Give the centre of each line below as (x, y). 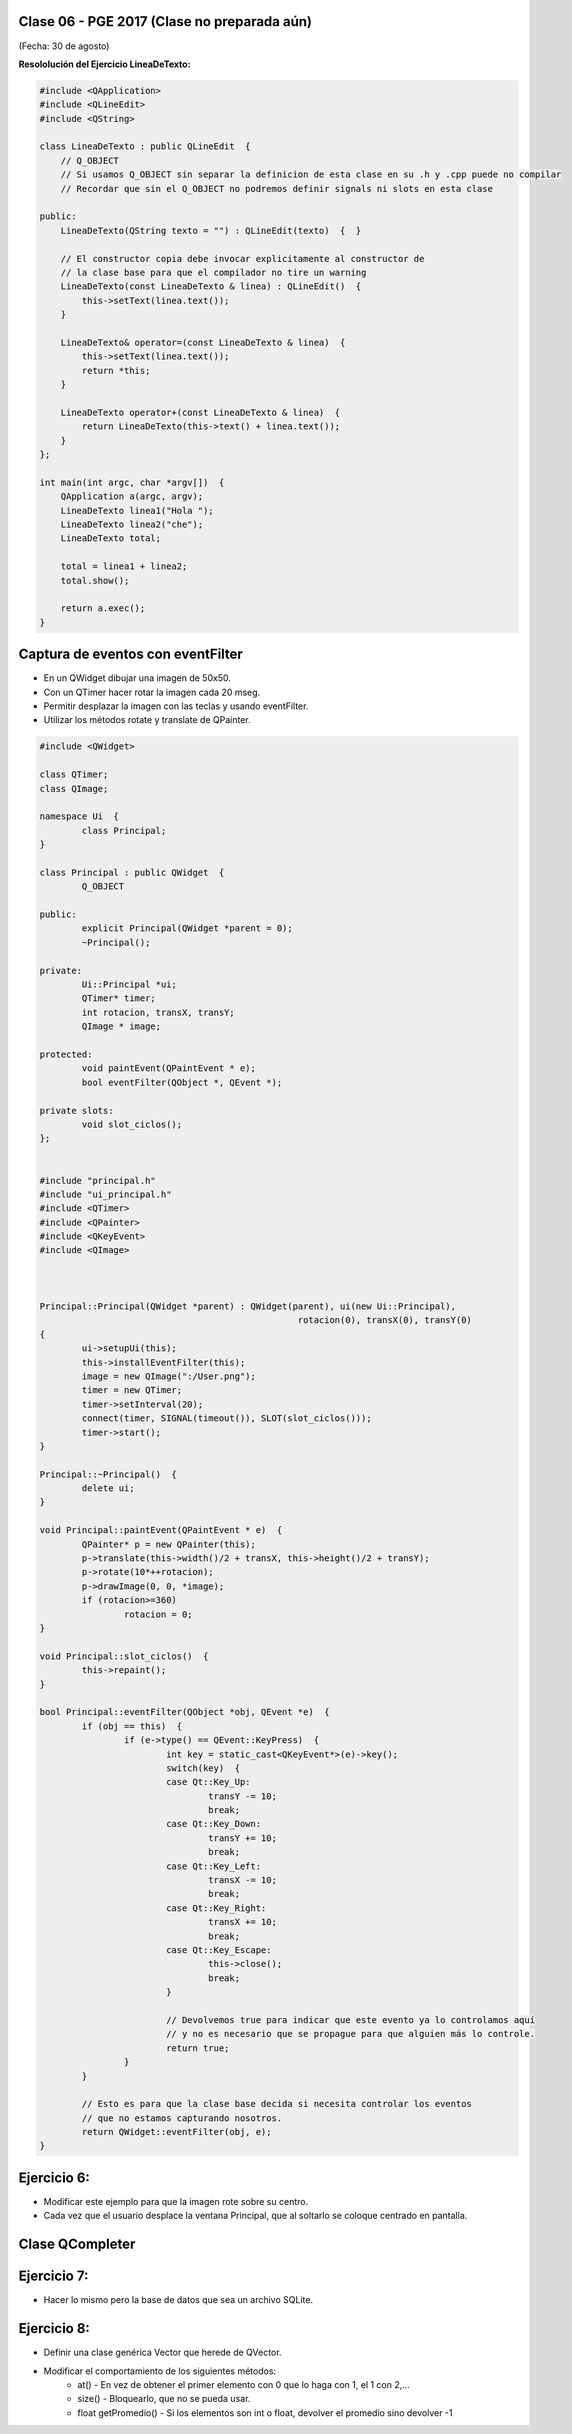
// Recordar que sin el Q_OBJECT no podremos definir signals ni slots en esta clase (277, 188)
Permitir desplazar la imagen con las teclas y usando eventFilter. (176, 706)
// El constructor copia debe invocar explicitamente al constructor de (242, 258)
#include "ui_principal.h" (105, 1194)
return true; (197, 2048)
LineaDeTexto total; (111, 538)
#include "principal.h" (98, 1180)
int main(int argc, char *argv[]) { (132, 482)
